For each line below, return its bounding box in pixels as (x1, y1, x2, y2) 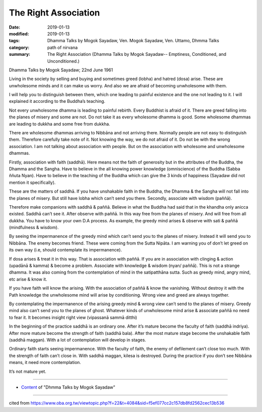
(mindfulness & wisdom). (9, 225, 59, 231)
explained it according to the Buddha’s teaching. (9, 99, 105, 104)
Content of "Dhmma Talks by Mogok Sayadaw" (21, 384, 115, 390)
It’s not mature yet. (9, 368, 47, 374)
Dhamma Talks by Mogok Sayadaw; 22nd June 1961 (9, 67, 114, 73)
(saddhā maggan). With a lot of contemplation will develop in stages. (9, 337, 147, 343)
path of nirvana (47, 44, 78, 50)
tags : (9, 38, 20, 44)
